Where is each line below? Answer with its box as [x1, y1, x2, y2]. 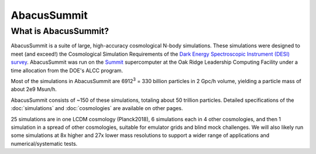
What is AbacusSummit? [11, 26, 109, 36]
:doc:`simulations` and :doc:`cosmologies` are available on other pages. [11, 105, 183, 112]
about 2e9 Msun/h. [11, 85, 57, 93]
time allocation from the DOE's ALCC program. [11, 67, 123, 74]
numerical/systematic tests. [11, 140, 78, 147]
